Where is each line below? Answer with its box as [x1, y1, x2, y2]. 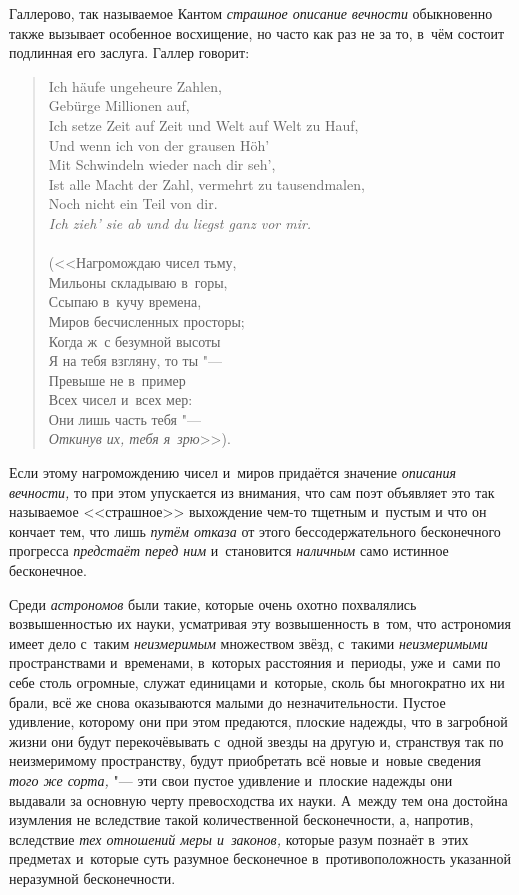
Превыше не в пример [48, 369, 186, 390]
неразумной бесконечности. [9, 867, 176, 888]
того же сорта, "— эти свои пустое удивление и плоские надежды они [9, 769, 453, 790]
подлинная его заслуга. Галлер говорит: [9, 42, 250, 63]
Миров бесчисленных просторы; [48, 310, 245, 331]
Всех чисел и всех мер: [48, 389, 193, 410]
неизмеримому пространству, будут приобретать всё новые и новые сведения [9, 750, 481, 771]
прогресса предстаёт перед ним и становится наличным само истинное [9, 540, 449, 561]
